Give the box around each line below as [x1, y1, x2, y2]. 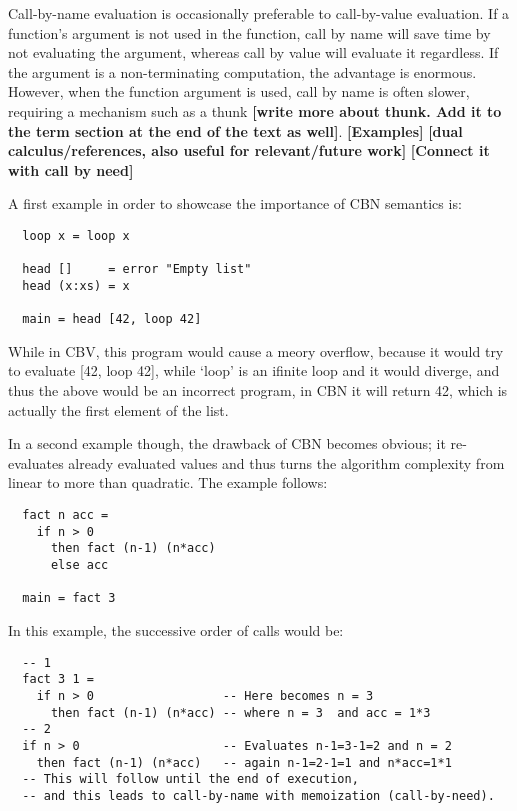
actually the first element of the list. [8, 399, 229, 420]
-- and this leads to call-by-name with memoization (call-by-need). [22, 788, 495, 803]
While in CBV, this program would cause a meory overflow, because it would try [8, 340, 504, 361]
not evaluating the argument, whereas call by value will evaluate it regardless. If [8, 42, 499, 63]
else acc [50, 558, 109, 572]
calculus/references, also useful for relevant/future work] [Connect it [8, 140, 490, 161]
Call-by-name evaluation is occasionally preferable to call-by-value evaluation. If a [8, 3, 510, 23]
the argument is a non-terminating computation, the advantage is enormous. [8, 61, 477, 82]
